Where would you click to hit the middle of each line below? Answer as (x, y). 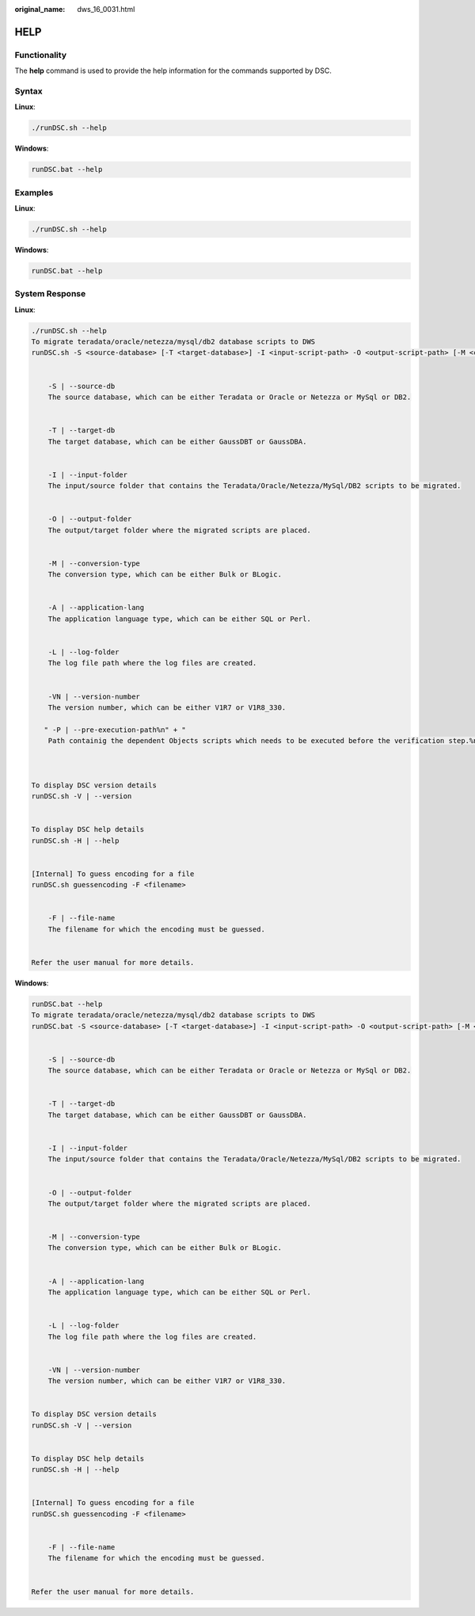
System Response (50, 294)
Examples (34, 192)
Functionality (41, 55)
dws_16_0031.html (106, 9)
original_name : (40, 9)
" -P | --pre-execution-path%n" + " (115, 730)
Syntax (28, 91)
